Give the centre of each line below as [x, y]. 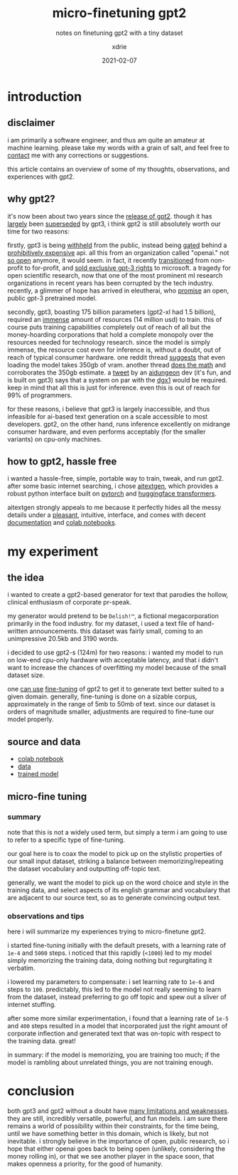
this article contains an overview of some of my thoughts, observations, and [119, 169]
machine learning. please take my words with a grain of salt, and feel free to [118, 147]
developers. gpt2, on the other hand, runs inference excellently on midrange [119, 424]
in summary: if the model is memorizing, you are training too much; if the [114, 1055]
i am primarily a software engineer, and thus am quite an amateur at [106, 140]
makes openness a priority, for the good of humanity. [85, 1164]
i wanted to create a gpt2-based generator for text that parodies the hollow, [118, 595]
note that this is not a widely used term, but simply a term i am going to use [117, 832]
